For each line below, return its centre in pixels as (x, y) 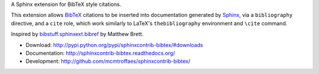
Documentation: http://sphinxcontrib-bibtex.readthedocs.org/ (100, 53)
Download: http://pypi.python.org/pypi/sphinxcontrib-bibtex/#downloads (114, 45)
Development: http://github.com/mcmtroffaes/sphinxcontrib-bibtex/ (108, 61)
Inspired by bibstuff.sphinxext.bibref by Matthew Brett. (77, 34)
